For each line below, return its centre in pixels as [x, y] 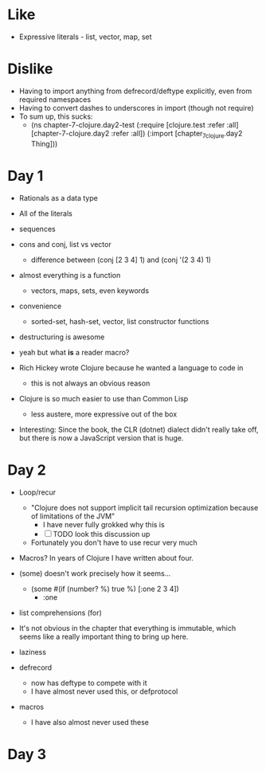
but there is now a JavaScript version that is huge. [101, 438]
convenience [40, 306]
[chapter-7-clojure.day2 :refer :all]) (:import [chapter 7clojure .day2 [137, 134]
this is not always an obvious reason [90, 383]
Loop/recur [37, 492]
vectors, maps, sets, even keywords [90, 290]
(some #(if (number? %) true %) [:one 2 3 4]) [105, 589]
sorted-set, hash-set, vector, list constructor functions [120, 321]
